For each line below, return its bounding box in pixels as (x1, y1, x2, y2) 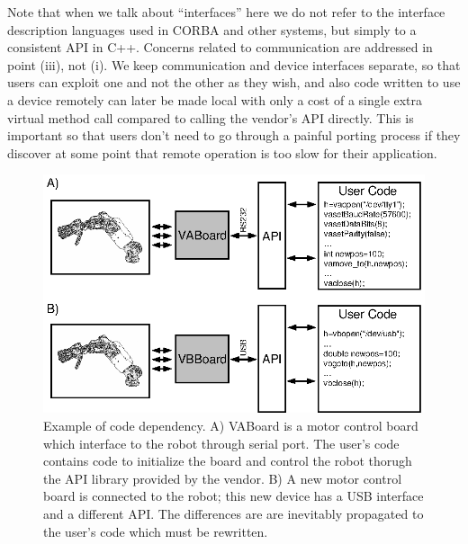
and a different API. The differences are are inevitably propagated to (43, 504, 424, 522)
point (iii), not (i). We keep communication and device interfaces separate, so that (7, 55, 461, 74)
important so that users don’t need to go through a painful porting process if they (7, 126, 461, 145)
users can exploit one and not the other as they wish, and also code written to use (7, 73, 461, 92)
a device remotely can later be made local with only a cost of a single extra (7, 90, 423, 109)
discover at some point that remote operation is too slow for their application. (7, 143, 437, 162)
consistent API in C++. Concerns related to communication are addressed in (7, 38, 433, 57)
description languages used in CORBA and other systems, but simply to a (7, 20, 417, 39)
